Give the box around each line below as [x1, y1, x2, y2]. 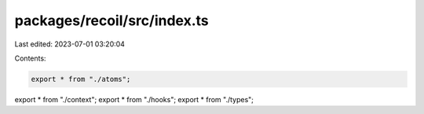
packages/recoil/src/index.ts [14, 12, 210, 29]
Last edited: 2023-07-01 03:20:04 [14, 39, 126, 49]
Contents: [14, 53, 46, 63]
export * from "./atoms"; [31, 75, 131, 83]
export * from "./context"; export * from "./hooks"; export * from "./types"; [14, 94, 254, 104]
